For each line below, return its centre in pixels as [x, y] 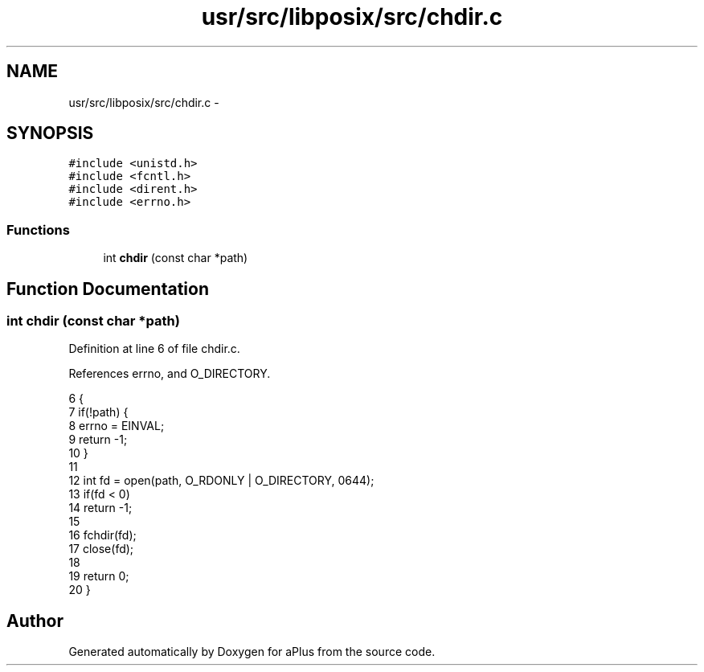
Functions [38, 229]
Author [35, 621]
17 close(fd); [101, 549]
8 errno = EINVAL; [117, 426]
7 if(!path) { [98, 412]
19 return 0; [99, 576]
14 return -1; [100, 508]
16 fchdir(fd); [102, 535]
